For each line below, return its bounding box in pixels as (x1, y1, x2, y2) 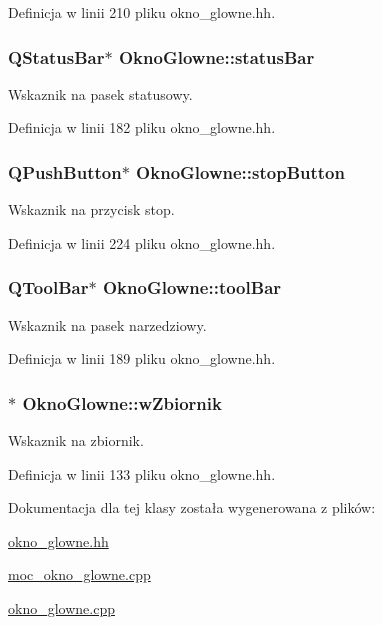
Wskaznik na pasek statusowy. (8, 83, 193, 104)
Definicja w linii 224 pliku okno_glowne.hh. (8, 232, 276, 253)
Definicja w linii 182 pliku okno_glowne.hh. (8, 117, 276, 138)
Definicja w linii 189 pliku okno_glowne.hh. (8, 348, 276, 369)
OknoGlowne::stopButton (136, 159, 345, 184)
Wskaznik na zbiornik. (8, 430, 144, 451)
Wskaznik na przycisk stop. (8, 199, 175, 220)
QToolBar (8, 275, 89, 300)
